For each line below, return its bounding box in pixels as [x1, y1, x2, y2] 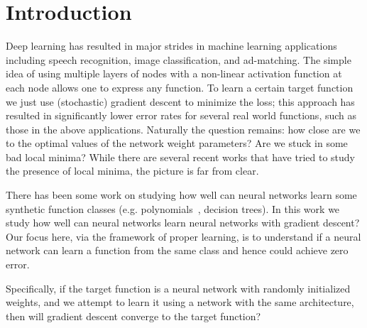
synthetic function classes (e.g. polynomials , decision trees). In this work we [6, 201, 340, 216]
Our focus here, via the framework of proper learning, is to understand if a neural [6, 229, 361, 244]
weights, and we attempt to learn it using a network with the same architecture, [6, 295, 354, 310]
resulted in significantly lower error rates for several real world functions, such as [6, 108, 357, 123]
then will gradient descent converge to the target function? [6, 308, 261, 323]
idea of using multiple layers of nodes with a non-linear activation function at [6, 66, 342, 81]
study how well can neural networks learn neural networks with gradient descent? [6, 215, 360, 230]
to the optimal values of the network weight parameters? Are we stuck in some [6, 136, 348, 151]
